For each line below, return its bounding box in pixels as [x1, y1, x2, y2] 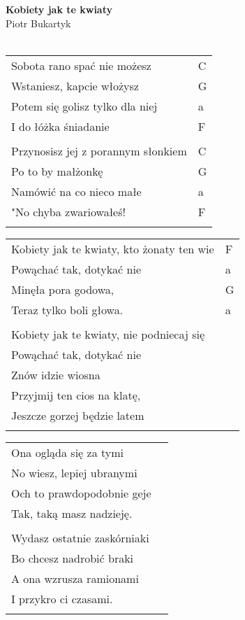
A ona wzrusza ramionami [11, 570, 139, 586]
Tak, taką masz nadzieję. [11, 505, 133, 521]
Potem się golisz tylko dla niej [11, 97, 158, 114]
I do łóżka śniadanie [11, 118, 110, 134]
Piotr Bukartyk [6, 15, 71, 30]
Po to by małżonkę [11, 162, 103, 179]
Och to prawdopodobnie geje [11, 484, 151, 501]
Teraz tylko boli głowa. [11, 301, 124, 318]
